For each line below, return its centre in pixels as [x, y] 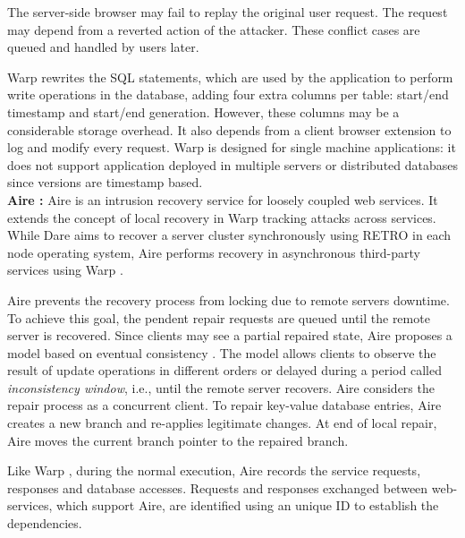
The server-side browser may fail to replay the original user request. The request [228, 12]
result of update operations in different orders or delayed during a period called [224, 370]
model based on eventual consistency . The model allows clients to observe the [222, 352]
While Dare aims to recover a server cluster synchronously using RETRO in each [229, 235]
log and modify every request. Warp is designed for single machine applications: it [232, 147]
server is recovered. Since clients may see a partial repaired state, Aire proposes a [230, 335]
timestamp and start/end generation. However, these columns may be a [203, 111]
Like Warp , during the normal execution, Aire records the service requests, [214, 470]
